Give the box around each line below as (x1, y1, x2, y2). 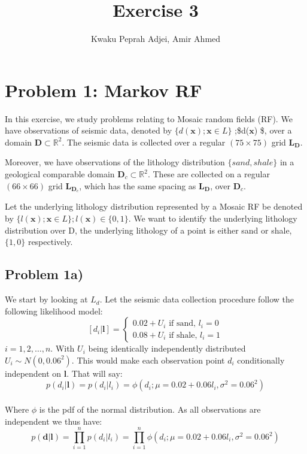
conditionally (237, 353, 285, 366)
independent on (5, 367, 62, 379)
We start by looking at (5, 293, 88, 305)
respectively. (28, 235, 73, 248)
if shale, (169, 331, 197, 340)
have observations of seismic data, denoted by (5, 124, 172, 137)
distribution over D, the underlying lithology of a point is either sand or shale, (5, 223, 292, 236)
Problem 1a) (5, 265, 84, 283)
